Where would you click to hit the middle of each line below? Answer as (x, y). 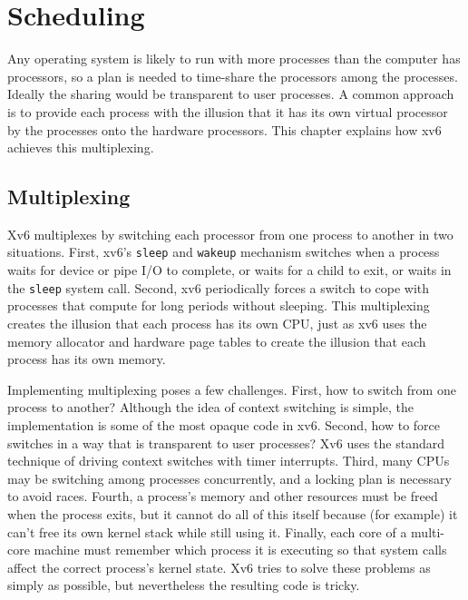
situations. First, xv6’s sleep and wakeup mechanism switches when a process (224, 252)
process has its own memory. (87, 359)
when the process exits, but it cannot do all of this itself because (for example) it (233, 513)
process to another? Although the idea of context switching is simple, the (211, 407)
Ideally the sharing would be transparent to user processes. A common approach (231, 94)
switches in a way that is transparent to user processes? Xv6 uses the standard (226, 443)
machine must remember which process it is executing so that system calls (240, 550)
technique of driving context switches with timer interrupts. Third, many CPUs (229, 461)
